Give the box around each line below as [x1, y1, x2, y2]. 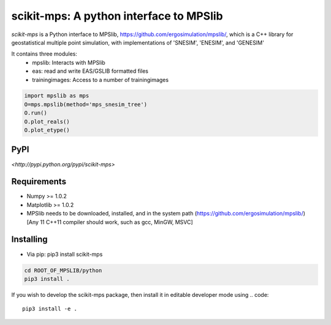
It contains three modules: [11, 50, 78, 58]
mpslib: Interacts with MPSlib [32, 59, 105, 66]
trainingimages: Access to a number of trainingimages [32, 76, 169, 83]
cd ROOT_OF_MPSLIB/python [24, 267, 102, 274]
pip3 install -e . [22, 305, 78, 312]
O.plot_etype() [24, 127, 70, 134]
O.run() [24, 110, 47, 116]
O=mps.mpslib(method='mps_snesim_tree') [24, 101, 147, 108]
